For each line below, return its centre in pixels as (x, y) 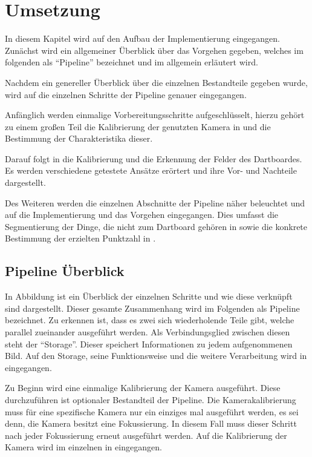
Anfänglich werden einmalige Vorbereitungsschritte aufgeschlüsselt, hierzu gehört (155, 115)
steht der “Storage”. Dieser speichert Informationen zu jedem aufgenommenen (149, 344)
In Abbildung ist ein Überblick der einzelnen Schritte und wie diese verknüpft (149, 296)
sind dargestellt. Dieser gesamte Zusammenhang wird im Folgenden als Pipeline (152, 308)
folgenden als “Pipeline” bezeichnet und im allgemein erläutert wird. (132, 62)
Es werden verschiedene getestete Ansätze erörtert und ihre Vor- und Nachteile (151, 170)
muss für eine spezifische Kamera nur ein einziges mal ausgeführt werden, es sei (152, 411)
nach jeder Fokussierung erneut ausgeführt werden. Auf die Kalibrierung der (146, 435)
